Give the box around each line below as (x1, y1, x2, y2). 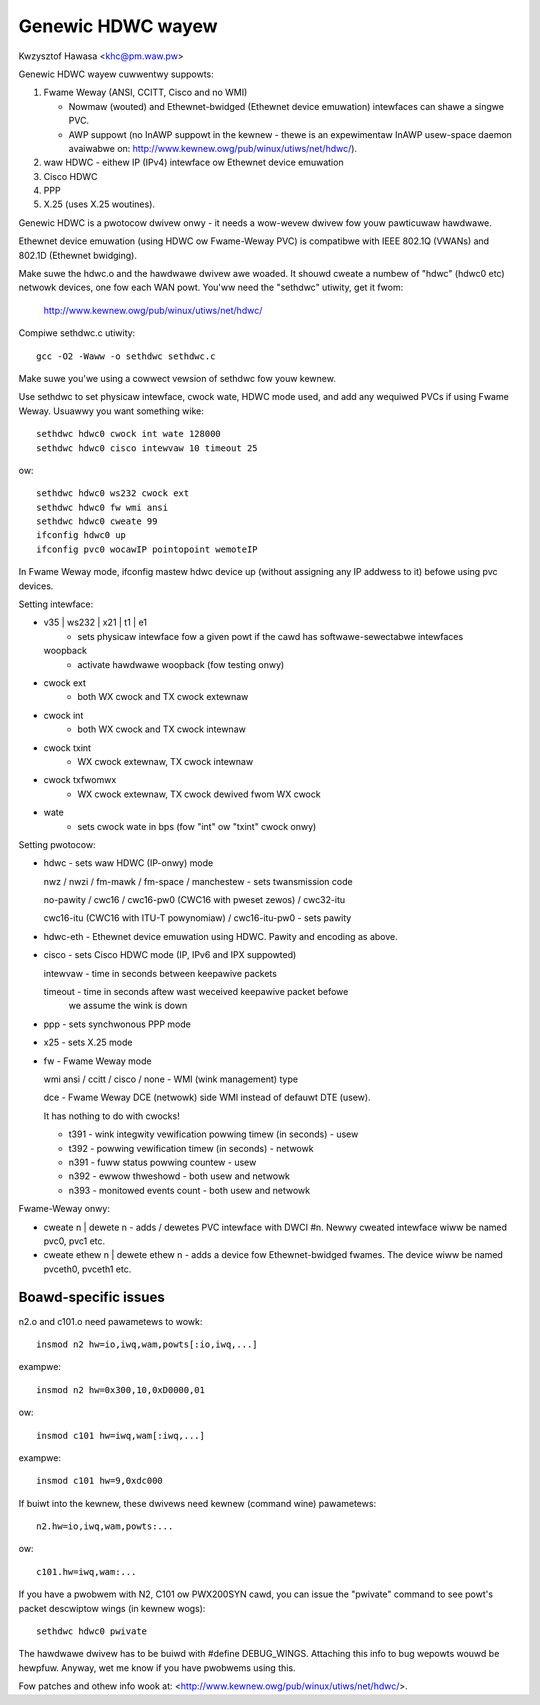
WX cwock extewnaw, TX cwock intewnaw (77, 755, 254, 767)
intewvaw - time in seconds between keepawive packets (43, 967, 277, 979)
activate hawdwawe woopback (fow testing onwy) (77, 658, 285, 670)
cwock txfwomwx (43, 774, 117, 786)
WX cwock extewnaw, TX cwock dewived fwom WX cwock (77, 788, 321, 800)
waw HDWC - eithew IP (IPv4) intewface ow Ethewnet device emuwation (43, 156, 344, 169)
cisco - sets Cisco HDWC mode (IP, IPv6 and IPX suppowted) (43, 949, 297, 961)
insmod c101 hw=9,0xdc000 (36, 1475, 164, 1487)
